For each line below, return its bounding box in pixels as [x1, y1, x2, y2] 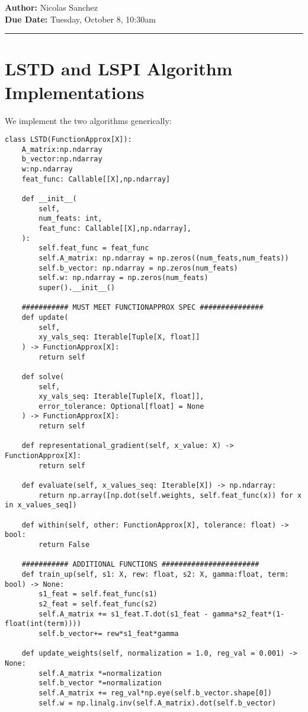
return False [38, 541, 90, 549]
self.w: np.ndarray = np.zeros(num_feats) [38, 274, 208, 282]
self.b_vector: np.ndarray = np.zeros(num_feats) [38, 263, 238, 272]
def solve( [21, 372, 65, 381]
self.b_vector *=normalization [38, 679, 162, 688]
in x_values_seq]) [5, 501, 77, 510]
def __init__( [21, 195, 77, 204]
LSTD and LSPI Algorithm [5, 56, 233, 81]
